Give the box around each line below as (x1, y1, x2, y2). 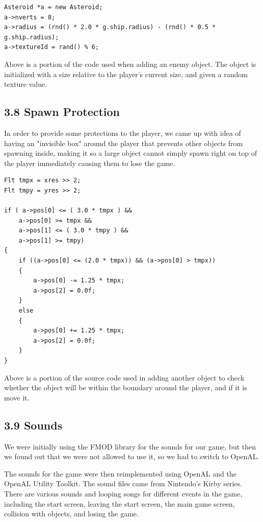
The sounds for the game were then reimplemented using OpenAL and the (4, 468, 236, 479)
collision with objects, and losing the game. (4, 508, 139, 519)
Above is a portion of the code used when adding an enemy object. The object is (4, 58, 256, 69)
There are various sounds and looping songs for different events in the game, (4, 488, 243, 499)
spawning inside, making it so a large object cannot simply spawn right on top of (4, 148, 257, 158)
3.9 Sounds (4, 417, 63, 433)
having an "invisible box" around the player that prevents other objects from (4, 137, 243, 148)
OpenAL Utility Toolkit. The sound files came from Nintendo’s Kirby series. (4, 478, 242, 489)
